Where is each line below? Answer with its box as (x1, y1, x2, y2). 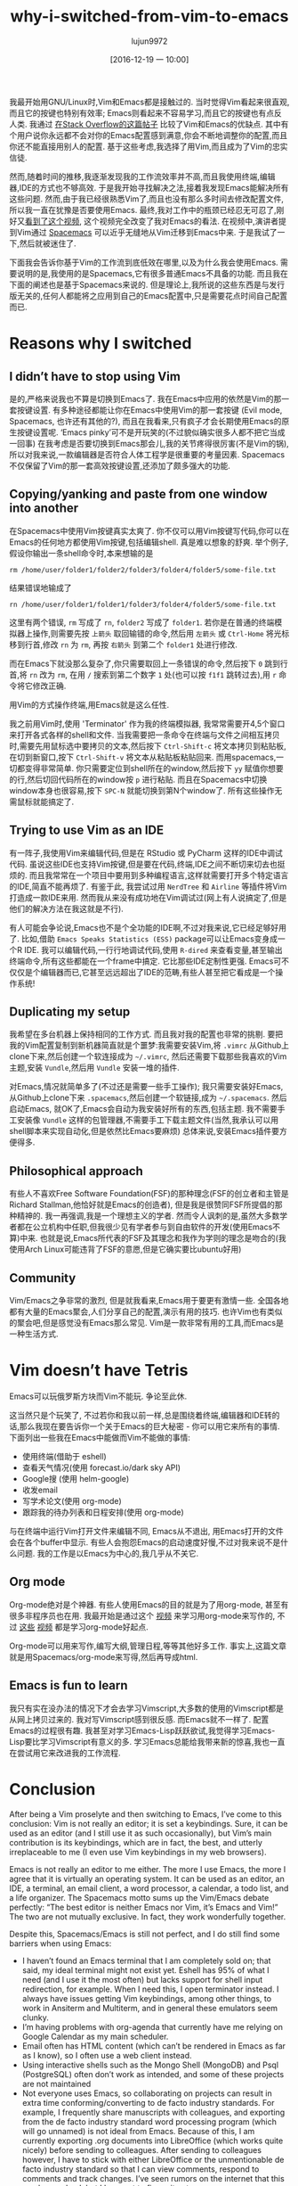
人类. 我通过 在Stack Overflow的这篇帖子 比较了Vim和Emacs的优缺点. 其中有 (9, 119, 289, 129)
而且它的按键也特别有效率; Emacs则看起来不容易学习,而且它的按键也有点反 (9, 107, 283, 118)
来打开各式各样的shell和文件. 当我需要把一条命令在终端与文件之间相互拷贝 (9, 729, 280, 740)
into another (9, 501, 79, 516)
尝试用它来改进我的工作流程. (16, 1747, 122, 1758)
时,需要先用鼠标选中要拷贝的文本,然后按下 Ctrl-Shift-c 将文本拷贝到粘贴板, (9, 740, 286, 751)
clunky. (21, 2012, 49, 2023)
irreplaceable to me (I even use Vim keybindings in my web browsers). (9, 1846, 267, 1857)
